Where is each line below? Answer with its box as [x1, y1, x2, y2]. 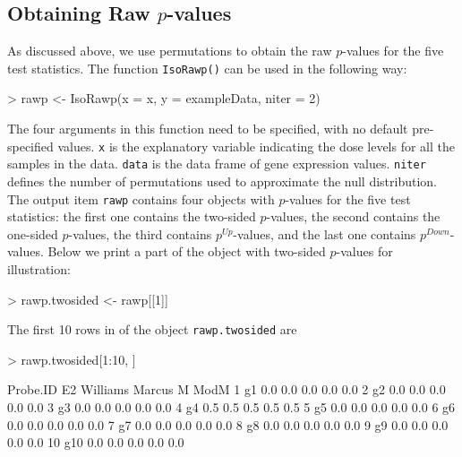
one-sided [7, 224, 58, 243]
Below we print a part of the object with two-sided [47, 242, 326, 261]
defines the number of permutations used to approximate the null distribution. [7, 171, 438, 190]
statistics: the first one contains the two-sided [7, 207, 256, 226]
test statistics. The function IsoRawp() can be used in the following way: [7, 58, 407, 77]
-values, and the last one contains [233, 224, 416, 243]
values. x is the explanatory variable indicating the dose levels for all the [57, 136, 456, 155]
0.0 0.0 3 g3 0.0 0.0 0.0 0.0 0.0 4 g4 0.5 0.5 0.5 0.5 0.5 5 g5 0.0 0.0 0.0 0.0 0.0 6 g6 [7, 398, 456, 417]
